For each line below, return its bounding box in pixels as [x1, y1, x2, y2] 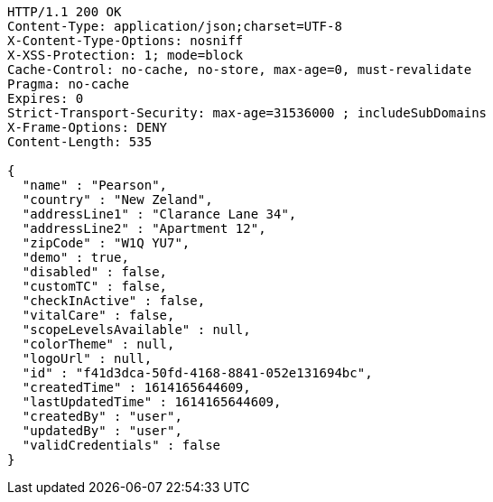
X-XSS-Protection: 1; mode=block [7, 48, 244, 62]
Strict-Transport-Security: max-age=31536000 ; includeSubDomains [7, 106, 488, 120]
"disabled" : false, [22, 265, 168, 279]
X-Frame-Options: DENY [7, 120, 168, 135]
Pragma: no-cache [7, 77, 129, 91]
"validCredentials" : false [22, 438, 221, 452]
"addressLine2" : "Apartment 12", [22, 221, 266, 236]
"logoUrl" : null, [22, 351, 153, 366]
